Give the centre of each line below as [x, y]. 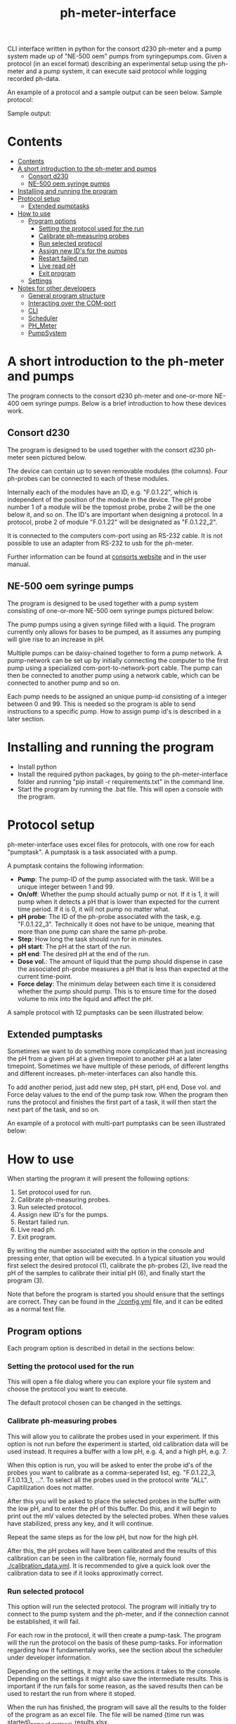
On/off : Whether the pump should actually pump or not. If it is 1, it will [118, 894]
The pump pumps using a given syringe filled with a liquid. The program [111, 624]
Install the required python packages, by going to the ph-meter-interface [123, 774]
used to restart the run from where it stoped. [72, 1694]
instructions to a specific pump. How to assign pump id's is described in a [114, 711]
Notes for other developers [57, 288]
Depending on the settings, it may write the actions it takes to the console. [115, 1671]
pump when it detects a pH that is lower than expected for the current [118, 901]
